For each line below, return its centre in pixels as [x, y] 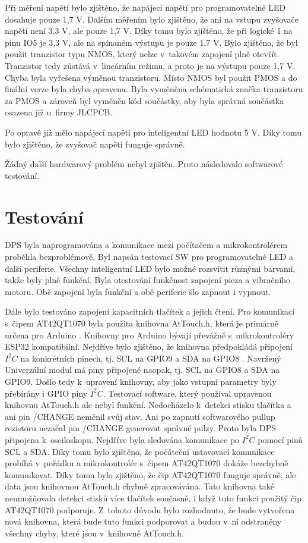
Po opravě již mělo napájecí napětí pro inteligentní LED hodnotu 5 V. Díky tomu [153, 132]
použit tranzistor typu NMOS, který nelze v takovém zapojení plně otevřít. [142, 54]
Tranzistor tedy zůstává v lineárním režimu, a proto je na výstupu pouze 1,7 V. [150, 65]
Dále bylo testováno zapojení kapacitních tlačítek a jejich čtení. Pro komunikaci [150, 311]
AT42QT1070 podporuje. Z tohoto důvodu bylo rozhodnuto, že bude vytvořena [150, 509]
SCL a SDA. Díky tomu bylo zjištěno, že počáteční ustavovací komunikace [140, 451]
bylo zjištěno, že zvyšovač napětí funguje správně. [95, 144]
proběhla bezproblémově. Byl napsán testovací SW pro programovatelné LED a [149, 257]
